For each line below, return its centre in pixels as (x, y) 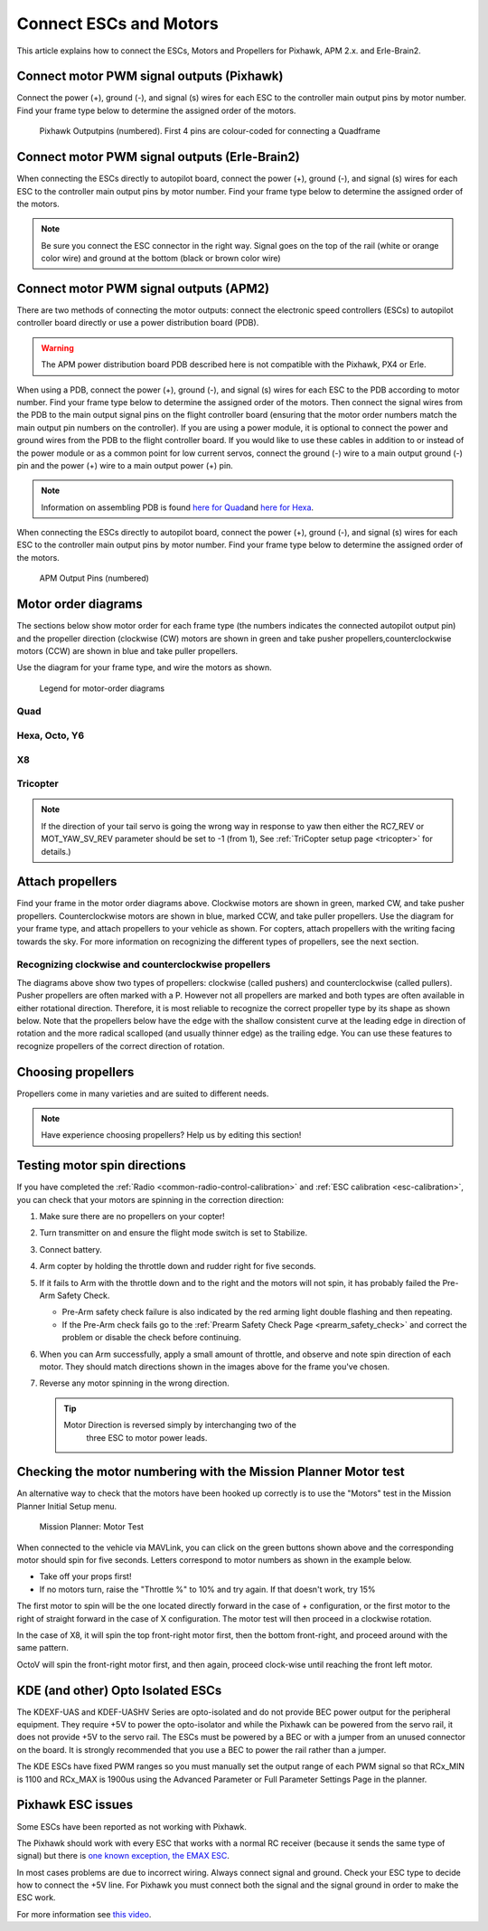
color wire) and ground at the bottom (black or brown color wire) (161, 259)
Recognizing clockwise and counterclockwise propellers (144, 965)
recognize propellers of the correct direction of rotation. (121, 1046)
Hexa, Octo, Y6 (51, 735)
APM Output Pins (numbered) (94, 578)
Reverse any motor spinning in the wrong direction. (134, 1383)
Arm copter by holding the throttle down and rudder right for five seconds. (178, 1266)
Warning (57, 347)
